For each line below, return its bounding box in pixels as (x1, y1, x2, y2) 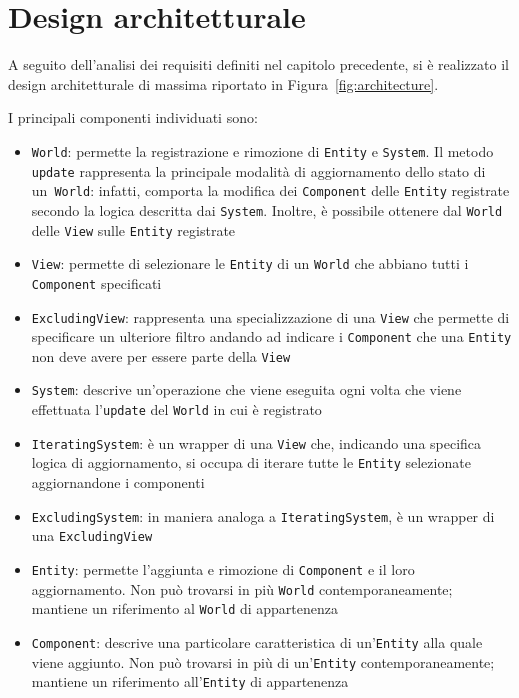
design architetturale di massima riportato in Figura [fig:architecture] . (8, 73, 439, 94)
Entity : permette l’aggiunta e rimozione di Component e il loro (31, 559, 415, 579)
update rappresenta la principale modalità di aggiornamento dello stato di (31, 160, 486, 181)
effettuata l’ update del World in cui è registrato (31, 399, 322, 420)
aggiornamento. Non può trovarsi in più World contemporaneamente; (31, 578, 453, 599)
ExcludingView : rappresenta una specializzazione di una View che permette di (31, 306, 510, 327)
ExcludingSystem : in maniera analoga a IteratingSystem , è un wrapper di (31, 505, 495, 526)
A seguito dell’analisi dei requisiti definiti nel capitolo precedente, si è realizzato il (8, 54, 509, 75)
